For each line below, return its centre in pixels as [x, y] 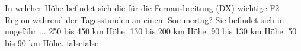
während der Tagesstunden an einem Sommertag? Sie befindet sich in [158, 19]
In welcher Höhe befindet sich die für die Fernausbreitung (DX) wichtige [136, 8]
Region [17, 19]
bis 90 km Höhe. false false [52, 42]
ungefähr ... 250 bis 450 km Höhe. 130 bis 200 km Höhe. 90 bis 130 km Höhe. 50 [151, 31]
